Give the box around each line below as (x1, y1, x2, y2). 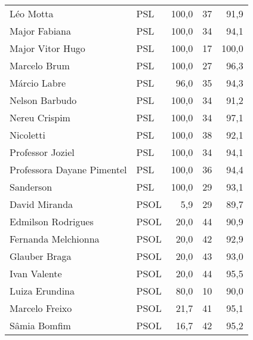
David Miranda (10, 197, 73, 211)
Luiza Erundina (10, 284, 75, 298)
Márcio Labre (10, 76, 66, 90)
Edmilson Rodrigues (10, 215, 94, 228)
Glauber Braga (10, 249, 72, 263)
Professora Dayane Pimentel (10, 163, 127, 176)
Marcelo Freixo (10, 301, 72, 315)
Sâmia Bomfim (10, 318, 71, 332)
